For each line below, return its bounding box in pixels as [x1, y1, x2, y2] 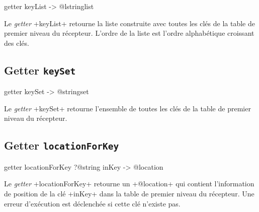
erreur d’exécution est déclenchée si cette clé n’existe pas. [4, 198, 181, 208]
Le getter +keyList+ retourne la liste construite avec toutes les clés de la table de [4, 18, 255, 28]
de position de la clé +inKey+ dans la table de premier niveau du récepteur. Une [4, 188, 254, 198]
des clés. [4, 37, 29, 48]
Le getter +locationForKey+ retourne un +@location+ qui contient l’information [4, 178, 254, 189]
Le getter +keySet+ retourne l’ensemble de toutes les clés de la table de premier [4, 103, 251, 113]
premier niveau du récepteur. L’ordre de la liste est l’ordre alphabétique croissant [4, 28, 254, 38]
